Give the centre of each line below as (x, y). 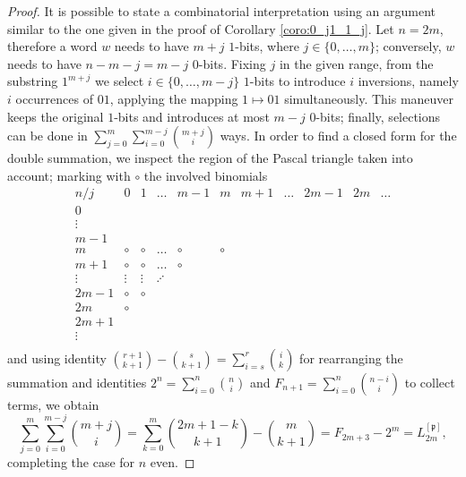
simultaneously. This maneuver (369, 98)
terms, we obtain (53, 404)
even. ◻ (173, 462)
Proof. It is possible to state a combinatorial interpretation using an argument (222, 11)
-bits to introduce (298, 81)
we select (120, 81)
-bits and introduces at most (192, 116)
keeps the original (56, 116)
